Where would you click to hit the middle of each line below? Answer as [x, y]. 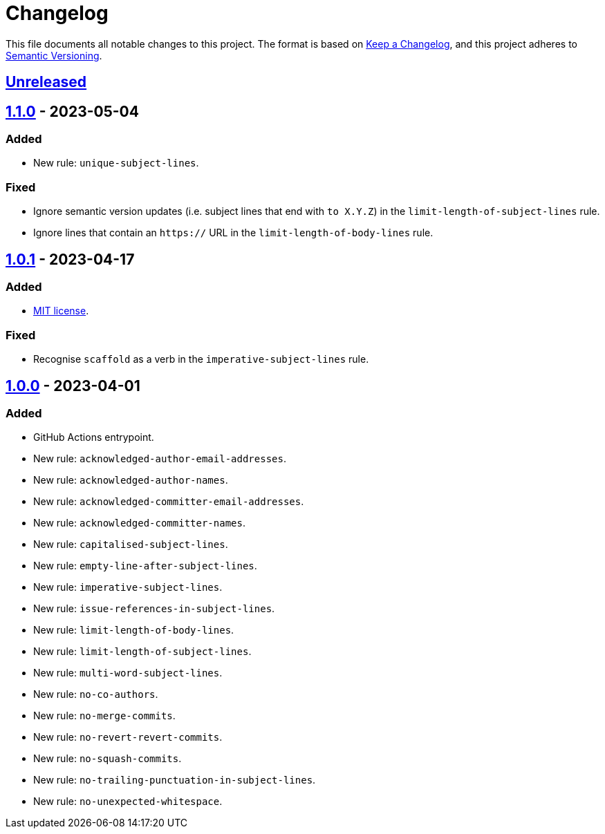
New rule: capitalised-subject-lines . [131, 544]
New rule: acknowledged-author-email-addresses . [160, 459]
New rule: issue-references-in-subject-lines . [154, 609]
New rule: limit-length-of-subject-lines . [142, 652]
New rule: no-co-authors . [96, 694]
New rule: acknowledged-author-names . [131, 480]
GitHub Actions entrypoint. [94, 437]
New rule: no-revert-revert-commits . [128, 737]
